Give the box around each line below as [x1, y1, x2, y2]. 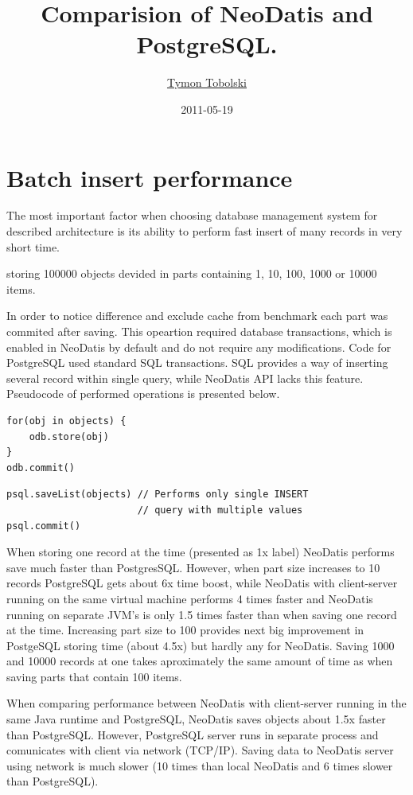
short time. [6, 238, 60, 255]
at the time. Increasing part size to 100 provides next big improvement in [6, 622, 364, 638]
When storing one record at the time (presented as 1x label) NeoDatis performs [6, 544, 395, 560]
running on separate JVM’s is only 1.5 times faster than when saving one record [6, 606, 397, 622]
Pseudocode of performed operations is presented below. [6, 385, 280, 402]
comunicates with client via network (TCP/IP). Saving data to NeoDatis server [6, 742, 394, 758]
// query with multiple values [137, 504, 303, 516]
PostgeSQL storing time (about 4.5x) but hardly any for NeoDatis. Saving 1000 [6, 637, 395, 653]
